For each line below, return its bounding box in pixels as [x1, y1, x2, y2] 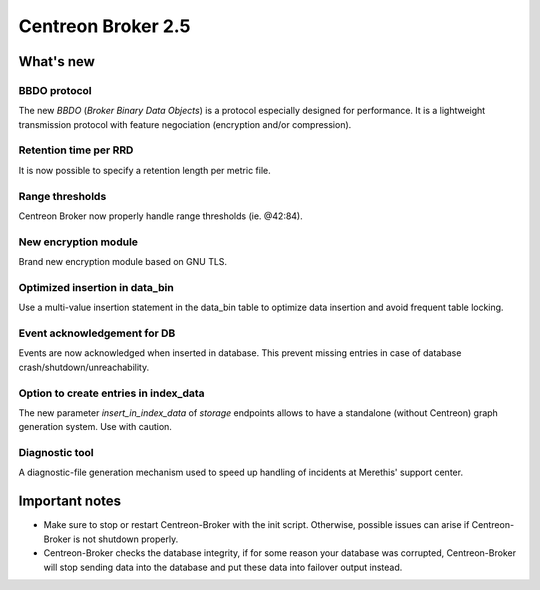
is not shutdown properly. [73, 533, 179, 545]
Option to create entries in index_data [18, 386, 205, 400]
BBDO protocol [18, 83, 92, 97]
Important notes [18, 493, 122, 510]
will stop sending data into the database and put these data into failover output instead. [43, 561, 403, 573]
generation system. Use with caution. [18, 421, 172, 433]
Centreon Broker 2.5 [18, 15, 191, 37]
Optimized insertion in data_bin [18, 280, 174, 294]
